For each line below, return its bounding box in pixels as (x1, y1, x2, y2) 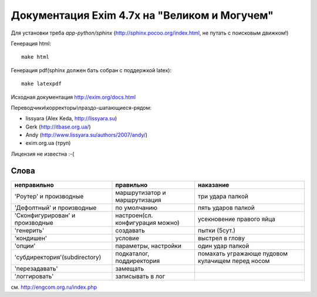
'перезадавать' (14, 264, 58, 272)
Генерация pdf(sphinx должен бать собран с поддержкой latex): (11, 66, 172, 73)
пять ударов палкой (197, 203, 255, 211)
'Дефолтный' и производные (14, 203, 97, 211)
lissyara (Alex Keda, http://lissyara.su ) (25, 115, 117, 122)
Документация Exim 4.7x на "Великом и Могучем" (11, 9, 274, 22)
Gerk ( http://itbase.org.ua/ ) (25, 123, 91, 130)
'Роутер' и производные (14, 192, 84, 200)
